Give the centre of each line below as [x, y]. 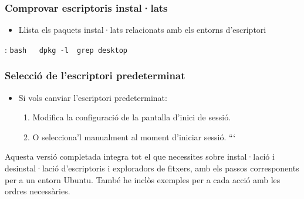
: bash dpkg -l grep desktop [66, 49]
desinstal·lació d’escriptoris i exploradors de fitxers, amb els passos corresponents [152, 168]
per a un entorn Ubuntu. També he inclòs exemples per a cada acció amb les [143, 179]
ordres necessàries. [38, 191]
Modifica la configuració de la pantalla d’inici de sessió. [132, 117]
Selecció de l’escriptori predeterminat [95, 75]
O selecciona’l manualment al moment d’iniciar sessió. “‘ [134, 136]
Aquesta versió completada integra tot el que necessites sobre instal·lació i [140, 156]
